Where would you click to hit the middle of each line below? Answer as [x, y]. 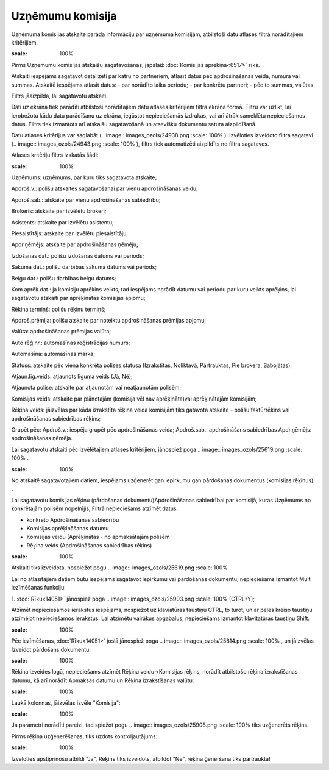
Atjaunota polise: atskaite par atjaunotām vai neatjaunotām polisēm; [96, 388]
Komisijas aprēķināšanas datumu [68, 528]
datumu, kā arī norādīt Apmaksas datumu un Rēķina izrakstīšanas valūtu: [103, 680]
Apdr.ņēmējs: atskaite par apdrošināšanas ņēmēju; [75, 244]
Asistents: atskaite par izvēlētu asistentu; [62, 222]
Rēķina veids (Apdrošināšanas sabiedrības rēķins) [89, 545]
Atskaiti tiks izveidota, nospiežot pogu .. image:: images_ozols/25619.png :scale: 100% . [121, 568]
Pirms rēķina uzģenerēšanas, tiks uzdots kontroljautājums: [84, 736]
